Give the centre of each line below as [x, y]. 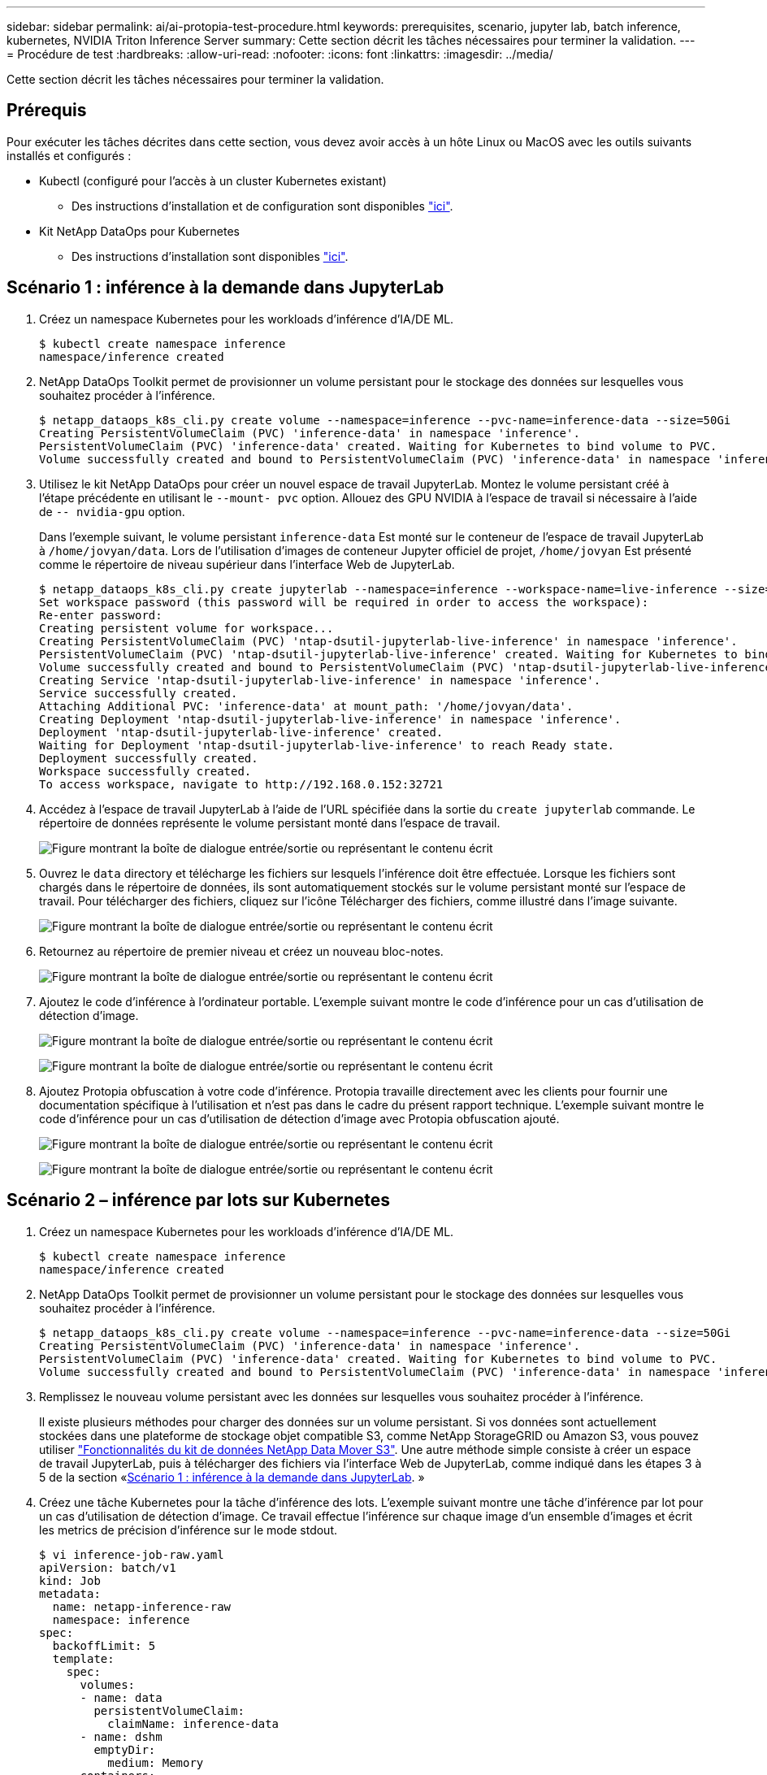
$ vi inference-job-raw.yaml [132, 1554]
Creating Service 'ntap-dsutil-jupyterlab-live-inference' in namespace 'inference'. [320, 680]
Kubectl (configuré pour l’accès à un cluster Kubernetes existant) [213, 180]
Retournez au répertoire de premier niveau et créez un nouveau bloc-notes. [241, 951]
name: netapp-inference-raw [142, 1606]
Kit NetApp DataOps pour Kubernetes [139, 231]
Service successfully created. [139, 693]
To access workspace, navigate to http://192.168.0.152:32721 [241, 784]
